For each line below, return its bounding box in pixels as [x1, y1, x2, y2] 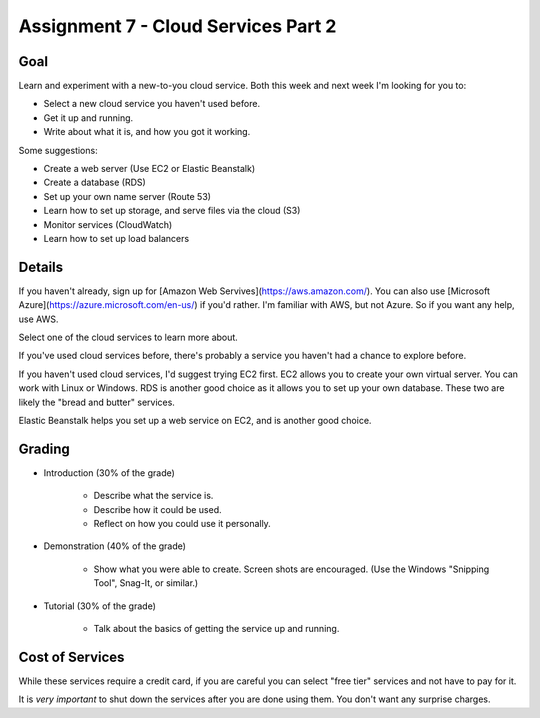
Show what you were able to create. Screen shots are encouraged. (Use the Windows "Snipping [93, 563, 490, 575]
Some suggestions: [18, 144, 99, 156]
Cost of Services [18, 648, 125, 665]
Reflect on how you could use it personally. [93, 518, 272, 530]
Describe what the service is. [93, 490, 214, 502]
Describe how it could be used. [93, 503, 222, 515]
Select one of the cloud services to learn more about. [18, 331, 239, 344]
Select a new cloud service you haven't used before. [43, 98, 260, 110]
